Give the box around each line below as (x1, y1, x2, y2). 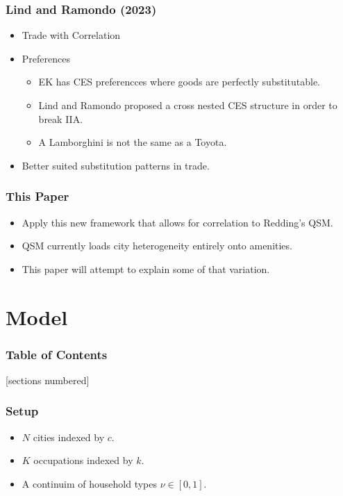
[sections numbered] (6, 372, 90, 387)
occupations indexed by (33, 453, 133, 468)
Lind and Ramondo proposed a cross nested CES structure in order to (38, 98, 337, 112)
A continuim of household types (22, 476, 158, 490)
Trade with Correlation (22, 28, 121, 42)
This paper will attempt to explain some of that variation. (22, 261, 270, 276)
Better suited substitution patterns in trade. (22, 158, 210, 172)
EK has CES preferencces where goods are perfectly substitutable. (38, 74, 321, 89)
